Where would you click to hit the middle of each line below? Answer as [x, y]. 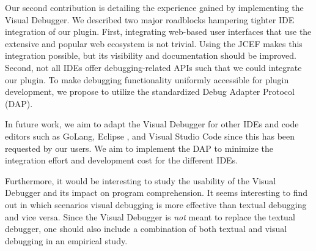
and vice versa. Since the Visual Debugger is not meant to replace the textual [150, 216]
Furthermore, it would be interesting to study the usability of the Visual [141, 180]
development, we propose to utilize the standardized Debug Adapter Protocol [150, 92]
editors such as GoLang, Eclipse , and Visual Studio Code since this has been [150, 136]
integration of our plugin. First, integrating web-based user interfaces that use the [158, 32]
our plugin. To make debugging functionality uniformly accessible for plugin [147, 79]
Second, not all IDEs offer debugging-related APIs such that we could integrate [153, 67]
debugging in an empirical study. [66, 240]
